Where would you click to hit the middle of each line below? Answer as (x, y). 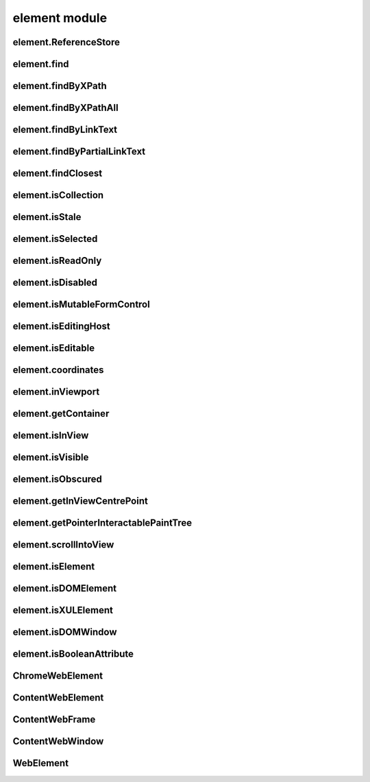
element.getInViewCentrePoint (81, 501)
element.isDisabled (55, 283)
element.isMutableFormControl (81, 305)
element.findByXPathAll (66, 108)
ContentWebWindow (58, 741)
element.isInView (51, 436)
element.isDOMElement (64, 588)
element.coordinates (58, 370)
